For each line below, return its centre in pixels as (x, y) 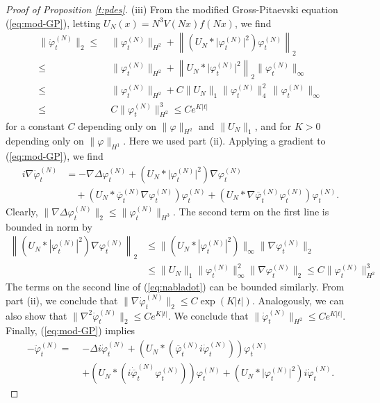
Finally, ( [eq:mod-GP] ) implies (71, 330)
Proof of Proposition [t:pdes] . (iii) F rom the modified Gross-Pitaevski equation (172, 9)
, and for (273, 125)
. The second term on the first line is (251, 211)
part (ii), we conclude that (62, 300)
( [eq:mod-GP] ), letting (53, 23)
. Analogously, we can (298, 300)
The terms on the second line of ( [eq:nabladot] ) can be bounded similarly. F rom (175, 287)
